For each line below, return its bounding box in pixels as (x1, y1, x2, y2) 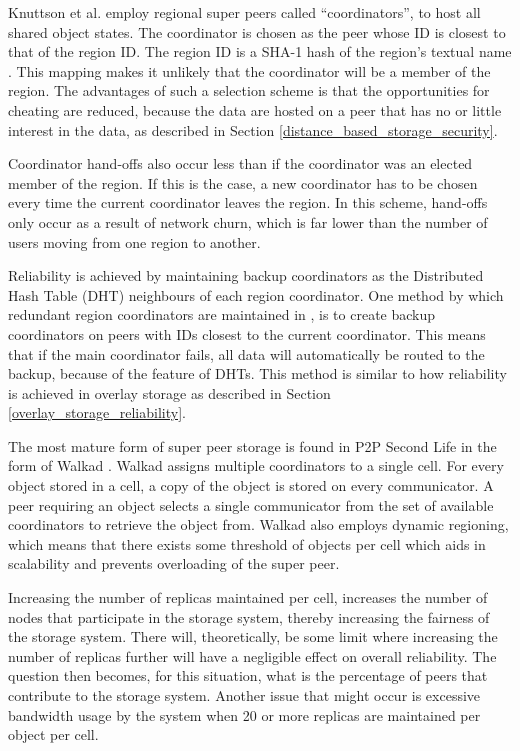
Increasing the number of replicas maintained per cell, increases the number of (8, 587, 488, 608)
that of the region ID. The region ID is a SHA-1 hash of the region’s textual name (8, 41, 512, 62)
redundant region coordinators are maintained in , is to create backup (8, 304, 436, 325)
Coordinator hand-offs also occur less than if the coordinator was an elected (8, 153, 473, 174)
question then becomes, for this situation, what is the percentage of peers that (8, 665, 488, 686)
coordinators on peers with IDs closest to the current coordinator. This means (8, 323, 486, 344)
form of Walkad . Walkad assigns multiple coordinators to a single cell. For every (8, 455, 504, 476)
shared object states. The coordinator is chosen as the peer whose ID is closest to (8, 21, 506, 42)
